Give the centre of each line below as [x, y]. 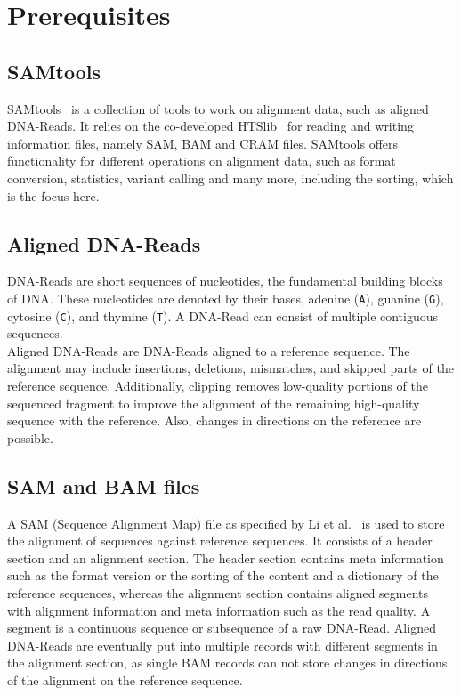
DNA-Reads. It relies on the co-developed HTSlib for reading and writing [210, 126]
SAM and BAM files [104, 485]
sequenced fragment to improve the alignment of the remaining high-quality [214, 403]
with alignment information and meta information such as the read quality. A [219, 610]
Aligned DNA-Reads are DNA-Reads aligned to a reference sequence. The [209, 350]
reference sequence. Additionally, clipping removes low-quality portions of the [218, 386]
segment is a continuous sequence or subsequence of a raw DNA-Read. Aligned [222, 628]
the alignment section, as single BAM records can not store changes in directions [227, 663]
